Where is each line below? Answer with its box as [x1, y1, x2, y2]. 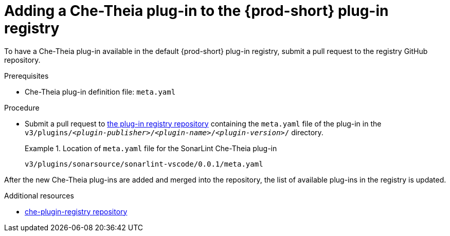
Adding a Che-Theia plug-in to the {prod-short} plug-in [4, 2, 389, 20]
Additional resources [4, 191, 74, 200]
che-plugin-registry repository [25, 207, 128, 216]
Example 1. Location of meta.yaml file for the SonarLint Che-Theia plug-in [25, 143, 277, 153]
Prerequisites [4, 71, 49, 80]
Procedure [4, 103, 40, 112]
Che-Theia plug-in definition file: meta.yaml [25, 87, 176, 96]
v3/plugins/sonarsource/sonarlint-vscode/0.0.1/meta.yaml [25, 159, 263, 168]
